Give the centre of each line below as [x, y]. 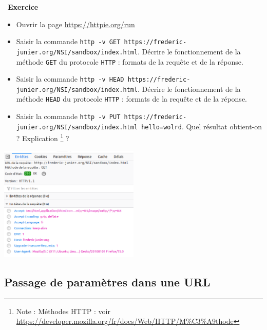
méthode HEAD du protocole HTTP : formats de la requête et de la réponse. [131, 99]
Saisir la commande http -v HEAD [70, 79]
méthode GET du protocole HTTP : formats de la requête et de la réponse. [130, 61]
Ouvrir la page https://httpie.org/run [75, 24]
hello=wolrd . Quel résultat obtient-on [202, 126]
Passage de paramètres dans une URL [107, 282]
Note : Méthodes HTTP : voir [63, 311]
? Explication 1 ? [43, 138]
